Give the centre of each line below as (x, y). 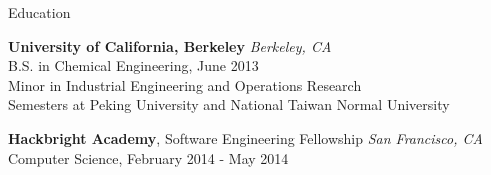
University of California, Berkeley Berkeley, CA (170, 45)
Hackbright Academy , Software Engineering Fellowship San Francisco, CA (245, 137)
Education (39, 12)
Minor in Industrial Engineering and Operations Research (185, 84)
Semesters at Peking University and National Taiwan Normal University (229, 104)
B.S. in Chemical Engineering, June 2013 (133, 65)
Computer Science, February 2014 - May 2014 (148, 157)
